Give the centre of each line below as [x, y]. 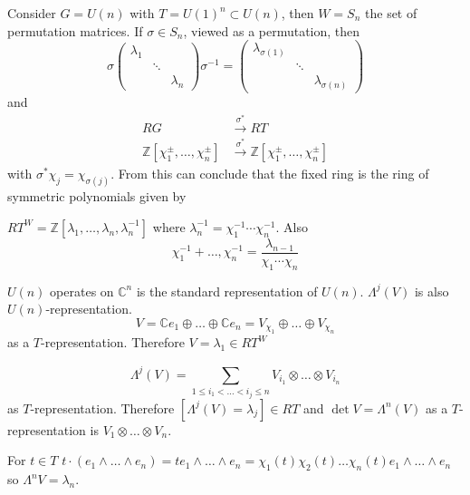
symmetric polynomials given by [97, 196]
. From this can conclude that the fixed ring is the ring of [270, 174]
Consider [32, 13]
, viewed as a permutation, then [272, 30]
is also [432, 291]
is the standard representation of [227, 291]
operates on [82, 291]
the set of [391, 13]
